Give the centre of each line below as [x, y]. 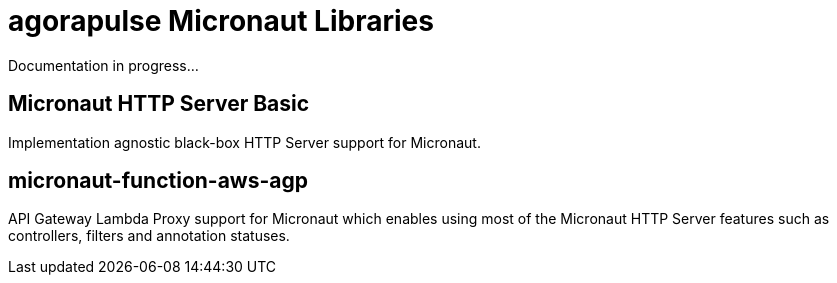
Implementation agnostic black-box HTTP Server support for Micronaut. [244, 142]
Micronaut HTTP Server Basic [159, 104]
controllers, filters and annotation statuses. [149, 236]
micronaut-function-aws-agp [158, 181]
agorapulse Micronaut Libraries [221, 21]
